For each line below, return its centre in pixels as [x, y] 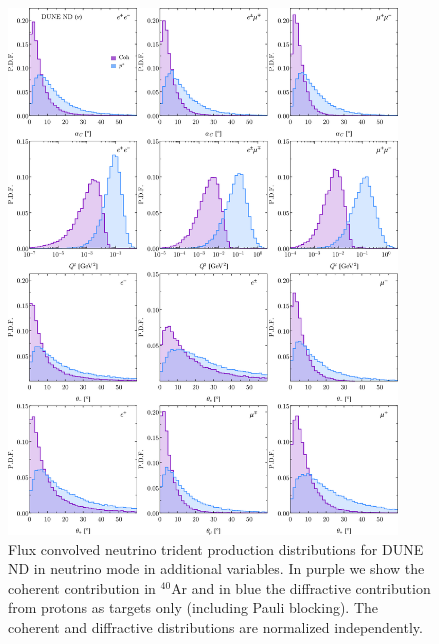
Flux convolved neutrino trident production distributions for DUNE [216, 548]
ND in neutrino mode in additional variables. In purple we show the [216, 568]
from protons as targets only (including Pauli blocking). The [193, 607]
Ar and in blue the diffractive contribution [301, 587]
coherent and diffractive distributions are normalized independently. [215, 626]
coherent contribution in [82, 587]
